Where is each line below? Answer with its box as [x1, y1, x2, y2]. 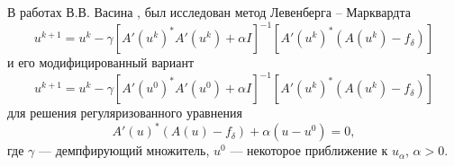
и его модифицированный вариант [7, 53, 195, 72]
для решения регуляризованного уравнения [7, 103, 242, 122]
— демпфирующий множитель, [38, 141, 210, 160]
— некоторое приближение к [230, 141, 388, 160]
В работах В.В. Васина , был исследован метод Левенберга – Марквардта [7, 3, 411, 21]
